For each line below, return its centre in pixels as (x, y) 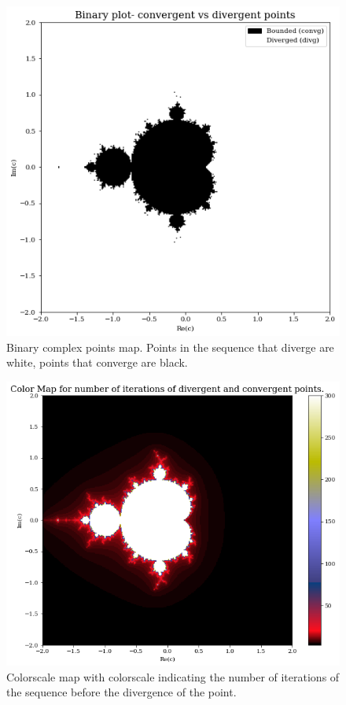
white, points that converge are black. (97, 362)
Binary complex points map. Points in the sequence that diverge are (170, 347)
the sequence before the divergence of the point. (121, 692)
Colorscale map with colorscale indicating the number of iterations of (173, 676)
